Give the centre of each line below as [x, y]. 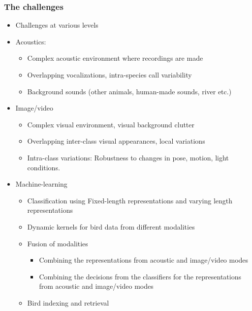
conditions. [44, 167]
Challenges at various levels [57, 25]
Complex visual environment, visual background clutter [111, 124]
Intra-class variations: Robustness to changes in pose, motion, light [128, 157]
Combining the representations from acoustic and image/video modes [144, 260]
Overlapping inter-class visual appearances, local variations [116, 141]
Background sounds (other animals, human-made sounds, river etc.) [129, 91]
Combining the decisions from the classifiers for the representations [140, 276]
